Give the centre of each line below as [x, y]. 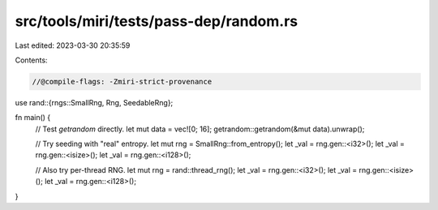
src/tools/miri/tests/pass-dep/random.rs [157, 21]
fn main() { [33, 118]
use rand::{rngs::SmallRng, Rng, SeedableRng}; [94, 102]
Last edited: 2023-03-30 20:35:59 [73, 45]
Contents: [31, 60]
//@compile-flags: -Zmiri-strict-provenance [122, 81]
